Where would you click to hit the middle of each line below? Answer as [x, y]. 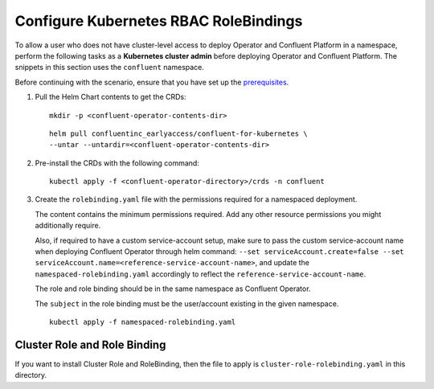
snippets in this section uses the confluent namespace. [110, 68]
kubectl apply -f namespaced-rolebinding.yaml [143, 322]
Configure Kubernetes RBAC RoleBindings [159, 21]
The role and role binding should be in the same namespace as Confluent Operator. [173, 289]
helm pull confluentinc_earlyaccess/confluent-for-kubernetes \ [179, 133]
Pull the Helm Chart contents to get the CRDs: [111, 97]
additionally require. [68, 226]
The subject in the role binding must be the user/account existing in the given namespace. [187, 303]
